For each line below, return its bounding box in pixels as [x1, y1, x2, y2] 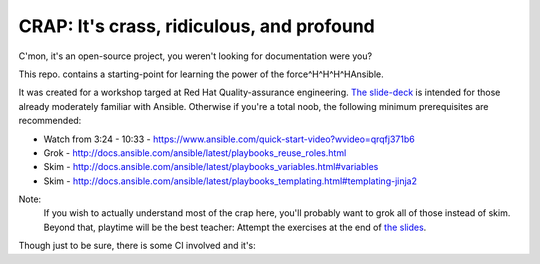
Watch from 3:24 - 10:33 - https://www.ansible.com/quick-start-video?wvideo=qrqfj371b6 [43, 133, 415, 145]
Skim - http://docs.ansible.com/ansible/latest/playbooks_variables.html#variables [43, 161, 379, 173]
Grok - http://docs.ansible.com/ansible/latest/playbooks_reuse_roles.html [43, 146, 347, 159]
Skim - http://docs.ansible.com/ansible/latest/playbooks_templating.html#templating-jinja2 [43, 175, 418, 187]
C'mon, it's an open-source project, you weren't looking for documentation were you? [18, 50, 373, 62]
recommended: [18, 115, 82, 127]
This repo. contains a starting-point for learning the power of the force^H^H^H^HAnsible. [18, 68, 384, 80]
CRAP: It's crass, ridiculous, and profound [18, 15, 375, 37]
